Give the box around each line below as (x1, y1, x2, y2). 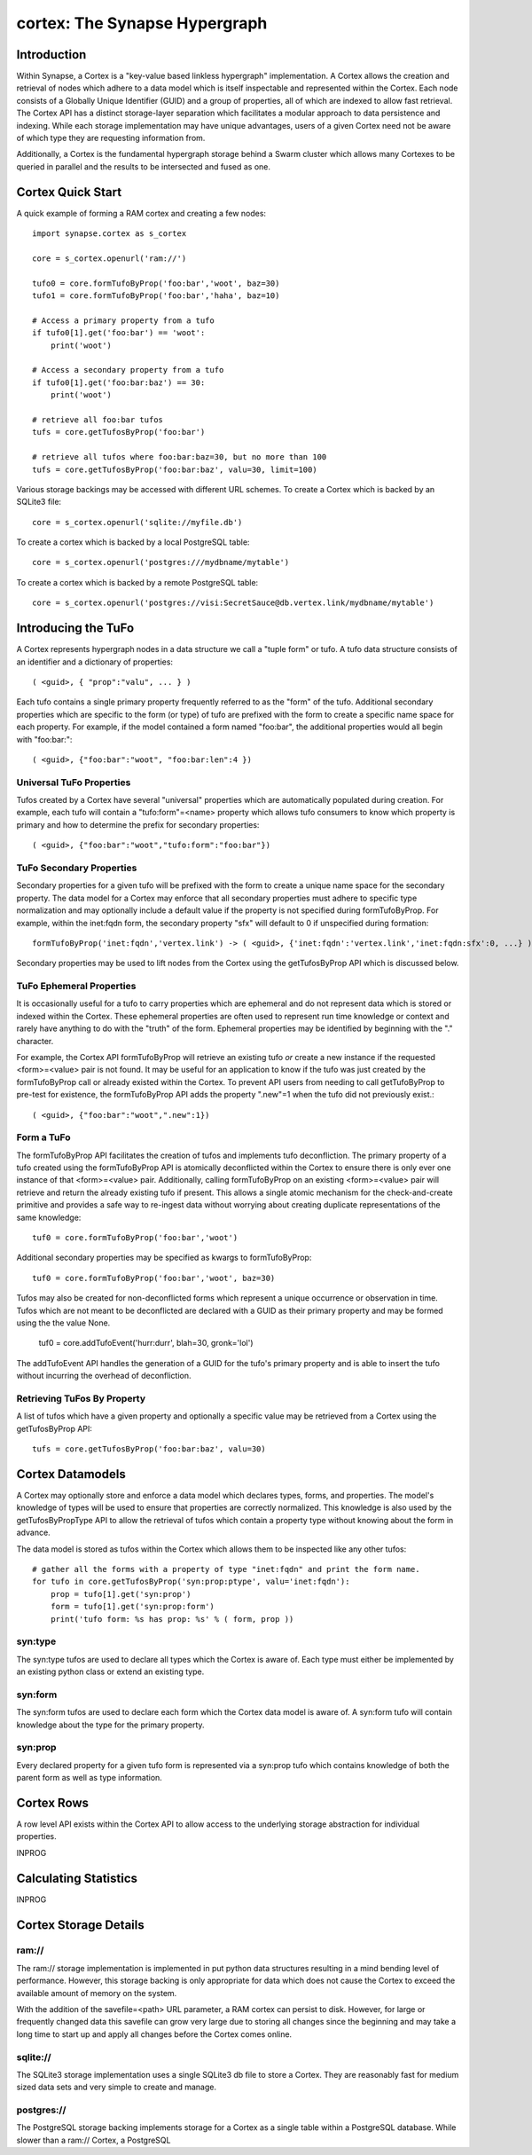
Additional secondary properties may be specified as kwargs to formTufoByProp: (16, 1252, 312, 1263)
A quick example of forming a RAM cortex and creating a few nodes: (16, 208, 266, 218)
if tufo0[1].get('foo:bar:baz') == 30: (32, 377, 206, 388)
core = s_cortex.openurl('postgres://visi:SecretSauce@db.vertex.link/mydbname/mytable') (32, 598, 434, 608)
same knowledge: (16, 1212, 82, 1223)
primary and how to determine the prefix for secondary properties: (16, 819, 260, 830)
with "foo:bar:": (16, 734, 73, 744)
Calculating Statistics (16, 1870, 137, 1885)
